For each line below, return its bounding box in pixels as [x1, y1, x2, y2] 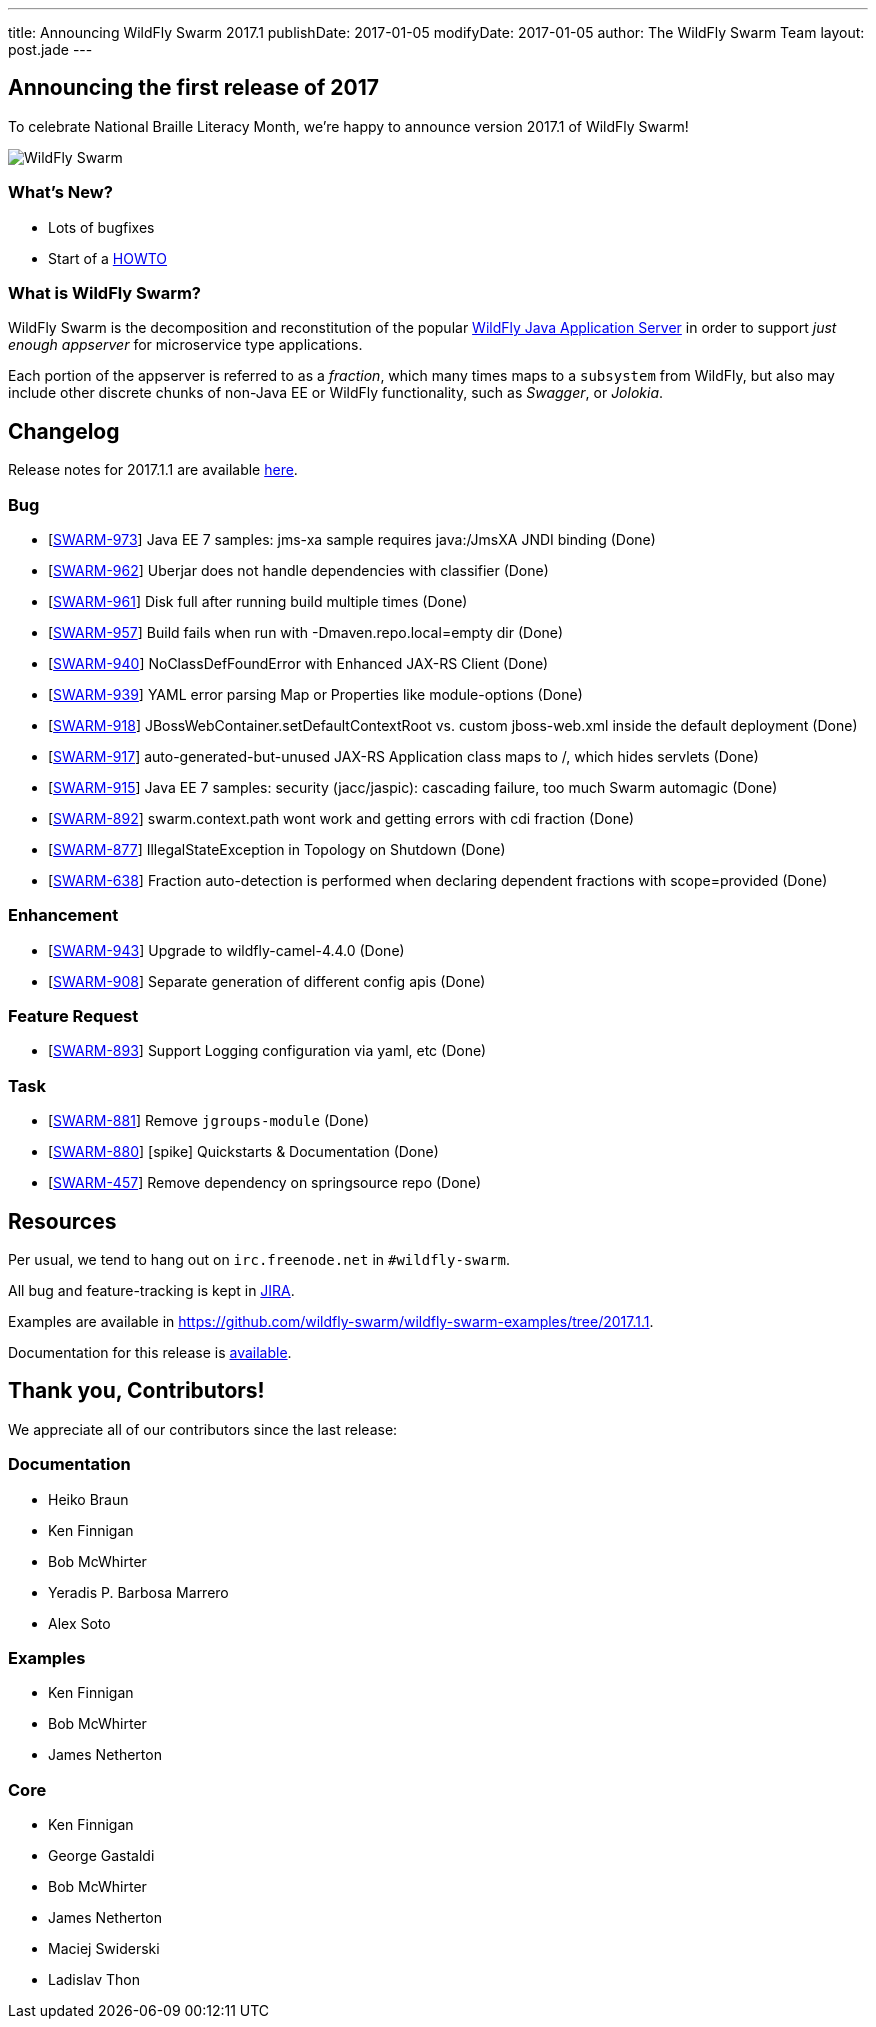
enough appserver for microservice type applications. [8, 336, 363, 354]
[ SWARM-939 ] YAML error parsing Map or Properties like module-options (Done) [48, 685, 583, 703]
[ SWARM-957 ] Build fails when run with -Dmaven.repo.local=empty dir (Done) [48, 623, 564, 641]
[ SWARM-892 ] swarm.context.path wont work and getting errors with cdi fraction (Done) [48, 809, 635, 827]
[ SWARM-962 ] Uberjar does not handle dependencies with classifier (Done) [48, 561, 549, 579]
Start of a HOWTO [48, 249, 168, 267]
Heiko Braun [48, 1490, 129, 1508]
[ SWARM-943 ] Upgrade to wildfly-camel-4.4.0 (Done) [48, 941, 405, 959]
